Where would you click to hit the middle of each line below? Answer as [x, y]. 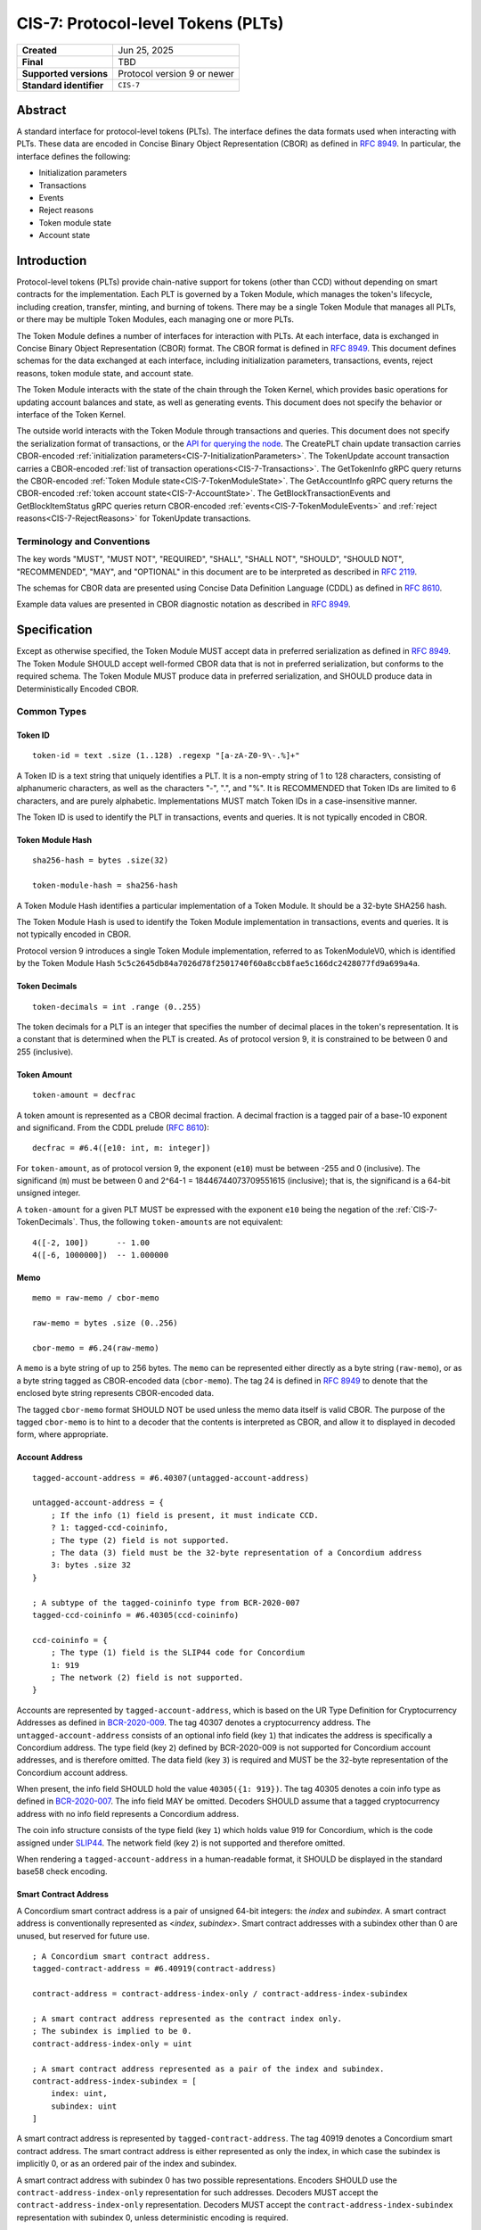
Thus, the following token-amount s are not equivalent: [182, 1222]
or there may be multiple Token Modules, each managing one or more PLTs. [155, 319]
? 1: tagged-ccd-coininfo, [110, 1528]
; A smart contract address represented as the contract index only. [188, 2019]
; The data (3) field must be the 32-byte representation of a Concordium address [236, 1553]
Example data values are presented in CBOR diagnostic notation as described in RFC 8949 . [183, 604]
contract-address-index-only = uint [112, 2044]
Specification [54, 630]
